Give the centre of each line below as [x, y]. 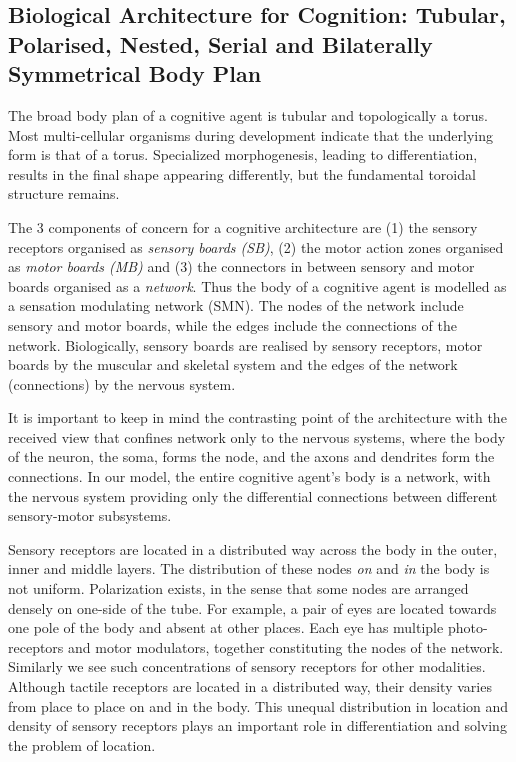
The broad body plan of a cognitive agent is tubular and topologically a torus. [248, 114]
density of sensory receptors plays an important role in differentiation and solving [257, 725]
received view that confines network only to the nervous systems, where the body [257, 436]
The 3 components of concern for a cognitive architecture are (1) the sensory [243, 226]
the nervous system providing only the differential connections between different [253, 495]
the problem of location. [82, 744]
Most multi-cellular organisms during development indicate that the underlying [250, 134]
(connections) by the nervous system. [122, 383]
